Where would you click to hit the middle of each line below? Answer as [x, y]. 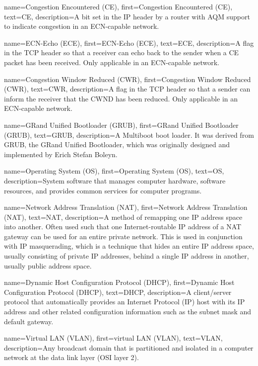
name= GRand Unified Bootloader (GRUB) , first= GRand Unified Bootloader [121, 125]
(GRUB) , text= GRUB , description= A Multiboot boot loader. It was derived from [129, 135]
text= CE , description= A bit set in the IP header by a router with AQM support [127, 16]
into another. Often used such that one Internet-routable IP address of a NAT [123, 227]
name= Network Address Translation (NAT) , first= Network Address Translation [126, 207]
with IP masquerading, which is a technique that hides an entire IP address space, [129, 246]
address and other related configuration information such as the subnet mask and [128, 312]
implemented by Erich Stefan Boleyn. [61, 154]
